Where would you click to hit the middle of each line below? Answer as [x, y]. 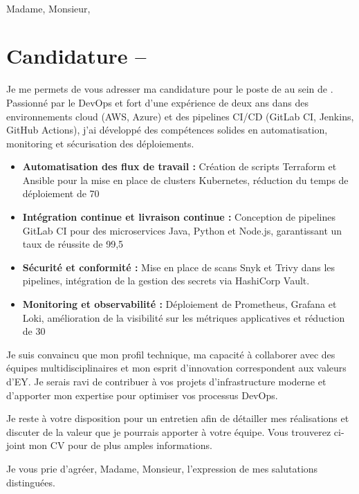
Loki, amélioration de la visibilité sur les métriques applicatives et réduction [184, 317]
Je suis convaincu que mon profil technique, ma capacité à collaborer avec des [171, 354]
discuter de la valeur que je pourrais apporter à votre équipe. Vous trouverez [169, 431]
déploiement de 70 [61, 193]
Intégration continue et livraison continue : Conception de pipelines [179, 217]
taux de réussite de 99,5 [73, 244]
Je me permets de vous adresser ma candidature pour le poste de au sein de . [170, 89]
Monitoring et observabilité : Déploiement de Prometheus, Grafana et [179, 304]
